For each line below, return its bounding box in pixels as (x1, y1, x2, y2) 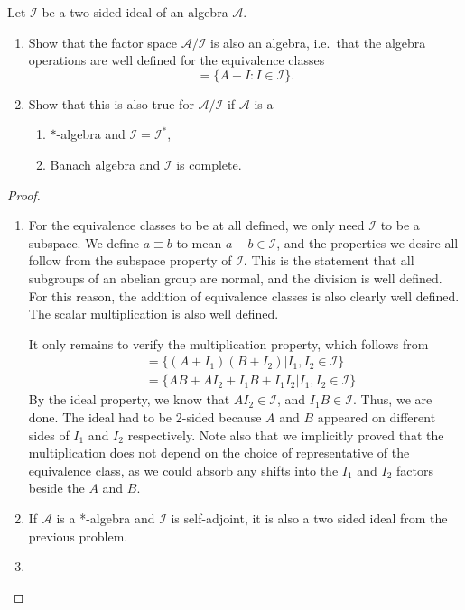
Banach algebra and (50, 154, 161, 173)
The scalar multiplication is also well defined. (28, 304, 279, 323)
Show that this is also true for (28, 94, 194, 113)
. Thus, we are (353, 390, 432, 409)
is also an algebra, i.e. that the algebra (210, 32, 426, 51)
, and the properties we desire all (276, 233, 459, 252)
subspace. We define (28, 233, 140, 252)
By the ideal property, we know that (28, 390, 230, 409)
